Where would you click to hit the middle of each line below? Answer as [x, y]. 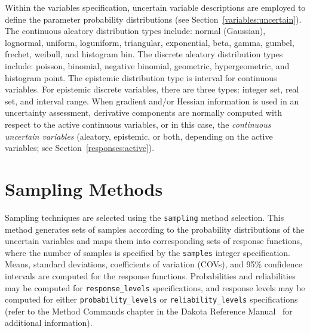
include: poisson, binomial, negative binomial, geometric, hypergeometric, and [147, 65]
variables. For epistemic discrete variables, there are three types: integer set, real [152, 89]
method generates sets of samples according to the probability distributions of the [155, 229]
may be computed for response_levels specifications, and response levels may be [155, 287]
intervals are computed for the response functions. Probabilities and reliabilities [150, 275]
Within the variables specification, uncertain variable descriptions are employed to [155, 7]
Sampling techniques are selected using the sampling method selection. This [145, 217]
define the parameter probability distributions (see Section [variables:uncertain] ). [153, 19]
